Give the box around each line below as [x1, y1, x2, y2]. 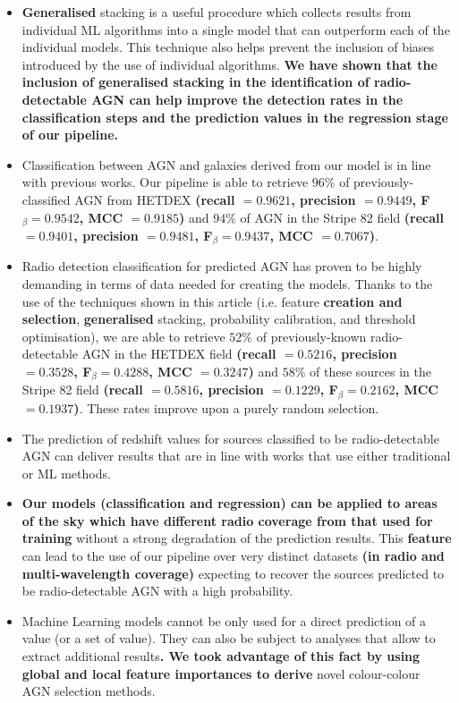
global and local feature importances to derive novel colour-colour [21, 664, 421, 682]
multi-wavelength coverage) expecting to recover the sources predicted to [21, 563, 445, 582]
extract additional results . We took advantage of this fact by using [21, 647, 421, 665]
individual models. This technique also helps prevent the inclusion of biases [21, 38, 435, 56]
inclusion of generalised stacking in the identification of [21, 72, 370, 91]
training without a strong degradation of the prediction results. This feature [21, 529, 452, 547]
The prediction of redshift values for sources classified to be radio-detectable [21, 428, 439, 447]
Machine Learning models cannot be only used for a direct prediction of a [21, 611, 427, 630]
